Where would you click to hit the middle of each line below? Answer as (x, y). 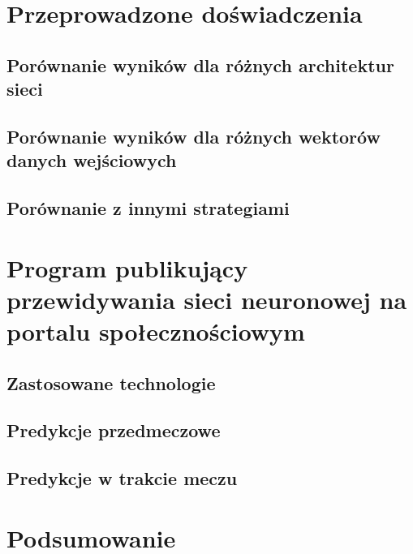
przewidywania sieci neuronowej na (207, 299)
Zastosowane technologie (111, 382)
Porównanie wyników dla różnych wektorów (194, 136)
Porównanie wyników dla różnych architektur (200, 64)
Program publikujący (127, 267)
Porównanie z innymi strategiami (148, 208)
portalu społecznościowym (156, 331)
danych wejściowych (92, 160)
